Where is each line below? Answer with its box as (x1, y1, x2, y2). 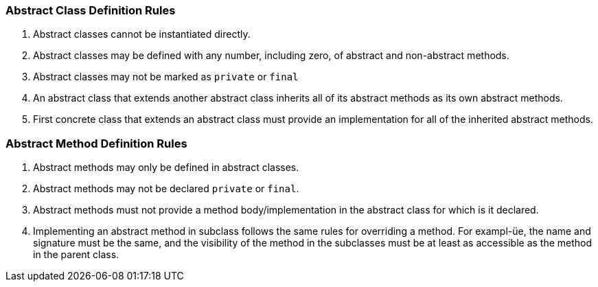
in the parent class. (33, 249, 119, 261)
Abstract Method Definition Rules (5, 136, 187, 150)
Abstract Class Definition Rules (5, 3, 176, 17)
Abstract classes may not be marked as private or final (33, 71, 299, 83)
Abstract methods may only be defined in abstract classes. (33, 161, 299, 174)
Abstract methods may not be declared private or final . (33, 183, 299, 195)
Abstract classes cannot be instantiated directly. (33, 28, 251, 41)
